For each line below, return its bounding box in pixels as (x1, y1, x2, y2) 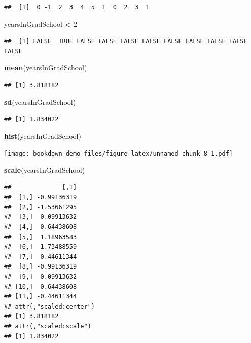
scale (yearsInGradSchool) (4, 165, 85, 175)
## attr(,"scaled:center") (4, 302, 95, 310)
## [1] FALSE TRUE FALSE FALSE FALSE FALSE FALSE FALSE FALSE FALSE (4, 37, 247, 45)
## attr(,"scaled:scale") (4, 322, 91, 330)
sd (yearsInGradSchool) (4, 96, 76, 107)
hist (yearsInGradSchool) (4, 130, 81, 141)
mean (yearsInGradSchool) (4, 62, 87, 73)
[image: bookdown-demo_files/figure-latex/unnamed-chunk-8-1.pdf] (4, 150, 233, 158)
